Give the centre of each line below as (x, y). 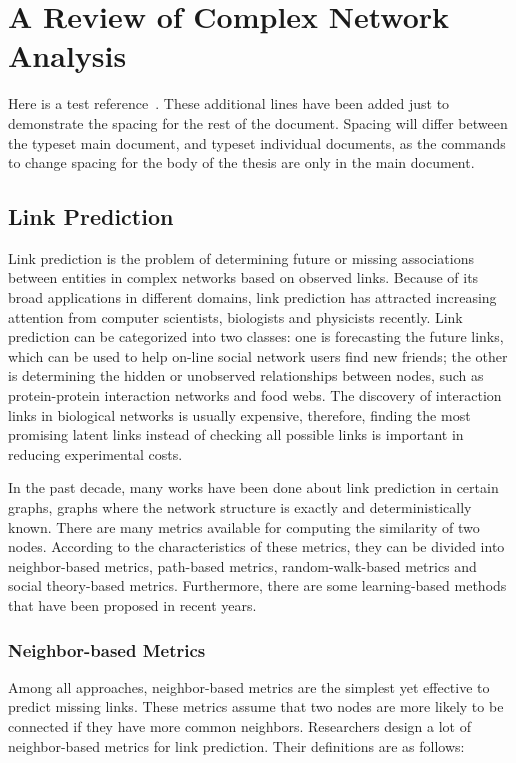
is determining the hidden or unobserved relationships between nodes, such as (246, 375)
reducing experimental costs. (95, 453)
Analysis (67, 55)
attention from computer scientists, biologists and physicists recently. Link (235, 316)
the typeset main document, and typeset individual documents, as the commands (257, 142)
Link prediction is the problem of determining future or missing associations (241, 257)
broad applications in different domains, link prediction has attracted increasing (252, 297)
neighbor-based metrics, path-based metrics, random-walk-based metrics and (242, 565)
